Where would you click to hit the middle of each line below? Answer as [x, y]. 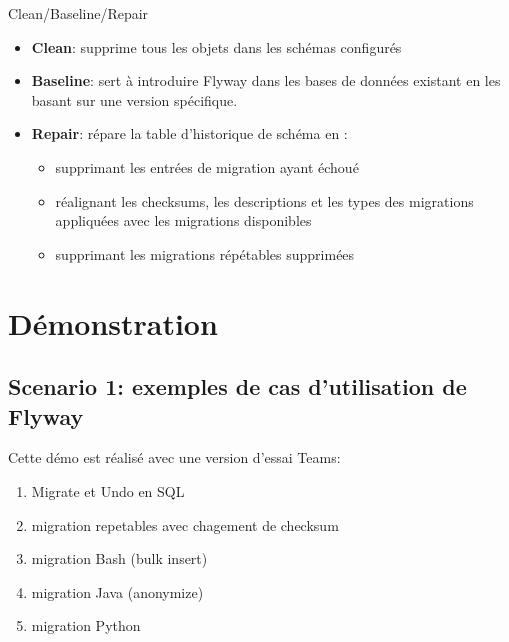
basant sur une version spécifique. [134, 99]
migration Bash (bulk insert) [119, 558]
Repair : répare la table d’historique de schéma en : [189, 133]
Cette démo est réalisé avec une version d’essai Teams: [174, 457]
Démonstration [113, 322]
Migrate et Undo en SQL [108, 490]
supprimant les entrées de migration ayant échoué [207, 166]
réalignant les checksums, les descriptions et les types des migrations [264, 200]
